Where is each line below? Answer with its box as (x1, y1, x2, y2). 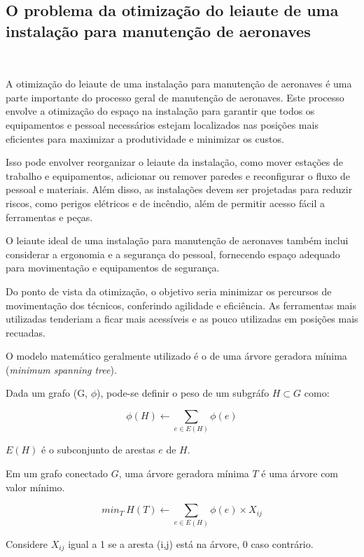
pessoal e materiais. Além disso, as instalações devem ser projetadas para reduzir (6, 182, 353, 197)
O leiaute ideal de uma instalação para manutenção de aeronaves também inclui (6, 233, 349, 248)
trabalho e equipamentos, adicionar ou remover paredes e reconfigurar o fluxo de (6, 168, 351, 183)
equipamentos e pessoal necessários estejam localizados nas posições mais (6, 117, 318, 132)
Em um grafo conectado (6, 465, 108, 480)
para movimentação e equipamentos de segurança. (6, 260, 220, 275)
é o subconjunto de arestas (41, 442, 155, 457)
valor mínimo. (6, 479, 65, 494)
